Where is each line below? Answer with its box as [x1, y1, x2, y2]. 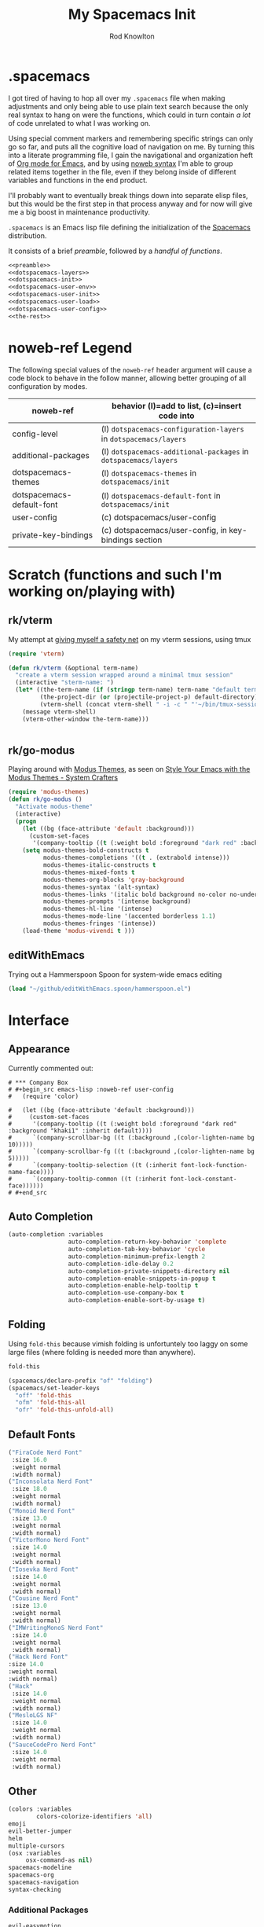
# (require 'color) [8, 1092, 79, 1100]
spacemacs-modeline [8, 1864, 72, 1872]
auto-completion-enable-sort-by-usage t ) [68, 1297, 206, 1305]
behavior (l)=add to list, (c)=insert [111, 400, 242, 411]
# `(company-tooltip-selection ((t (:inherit [8, 1161, 178, 1169]
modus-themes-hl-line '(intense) [42, 905, 153, 913]
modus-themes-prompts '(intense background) [42, 897, 192, 905]
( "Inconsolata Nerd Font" [8, 1477, 93, 1486]
